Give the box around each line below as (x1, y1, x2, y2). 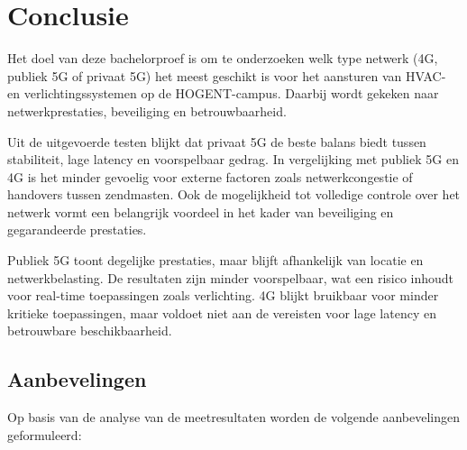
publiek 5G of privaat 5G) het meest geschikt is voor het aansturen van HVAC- (7, 66, 446, 85)
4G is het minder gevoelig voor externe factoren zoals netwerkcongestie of (7, 167, 413, 186)
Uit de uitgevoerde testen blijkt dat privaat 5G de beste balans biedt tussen (7, 132, 426, 151)
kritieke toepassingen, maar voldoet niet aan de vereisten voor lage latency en (7, 303, 436, 322)
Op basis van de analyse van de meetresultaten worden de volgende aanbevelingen (7, 408, 461, 427)
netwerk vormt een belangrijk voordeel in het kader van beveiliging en (7, 202, 394, 221)
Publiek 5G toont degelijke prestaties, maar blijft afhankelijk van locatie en (7, 251, 424, 270)
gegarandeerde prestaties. (7, 220, 147, 239)
